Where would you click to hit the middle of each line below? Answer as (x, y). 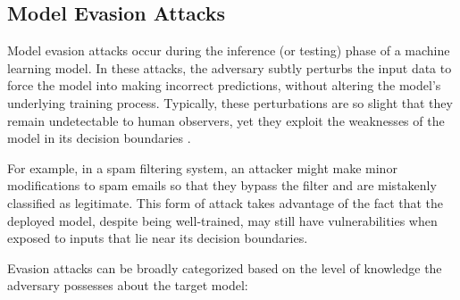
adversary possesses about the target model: (128, 285)
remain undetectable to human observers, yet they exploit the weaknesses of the (226, 120)
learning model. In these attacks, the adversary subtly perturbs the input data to (230, 67)
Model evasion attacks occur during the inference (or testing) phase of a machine (229, 50)
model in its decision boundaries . (99, 138)
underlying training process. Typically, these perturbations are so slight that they (230, 102)
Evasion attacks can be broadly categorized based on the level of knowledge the (225, 267)
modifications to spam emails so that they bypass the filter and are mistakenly (222, 185)
